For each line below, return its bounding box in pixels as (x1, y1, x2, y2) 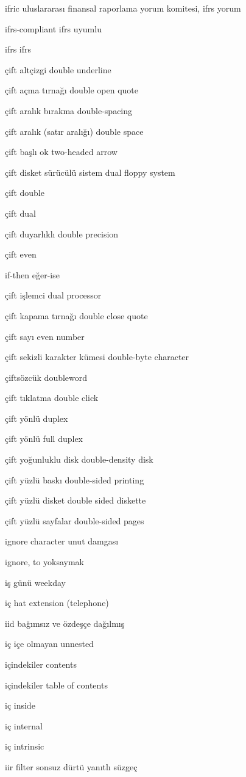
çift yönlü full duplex (5, 432, 83, 445)
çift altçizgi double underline (5, 63, 111, 76)
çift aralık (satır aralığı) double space (5, 125, 144, 137)
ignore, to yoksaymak (5, 555, 85, 568)
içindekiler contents (5, 658, 77, 670)
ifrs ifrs (5, 43, 32, 56)
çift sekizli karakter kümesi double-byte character (5, 350, 189, 363)
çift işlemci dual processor (5, 289, 102, 302)
